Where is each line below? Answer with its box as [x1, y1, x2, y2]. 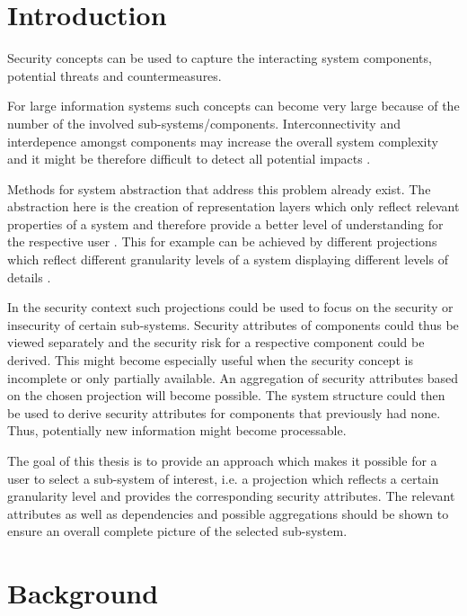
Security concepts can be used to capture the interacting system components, [7, 49, 432, 67]
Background [7, 575, 159, 612]
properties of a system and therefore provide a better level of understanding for [7, 214, 444, 233]
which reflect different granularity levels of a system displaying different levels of [7, 250, 448, 269]
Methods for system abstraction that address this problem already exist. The [7, 179, 431, 198]
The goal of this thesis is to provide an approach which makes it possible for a [7, 451, 437, 469]
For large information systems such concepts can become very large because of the [7, 96, 460, 115]
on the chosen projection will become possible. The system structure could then [7, 386, 445, 405]
